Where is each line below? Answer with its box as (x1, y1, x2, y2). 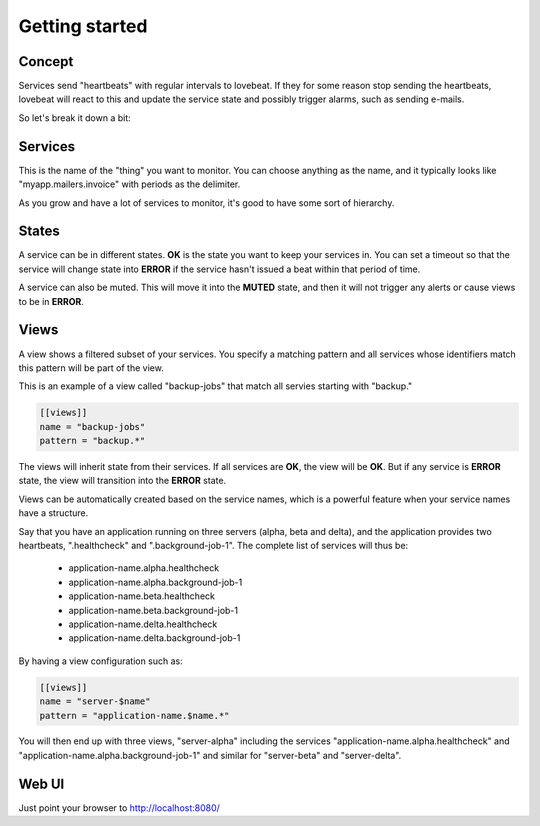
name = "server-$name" (39, 696, 151, 707)
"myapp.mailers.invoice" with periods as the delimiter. (18, 178, 241, 190)
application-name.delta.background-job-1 (68, 632, 241, 644)
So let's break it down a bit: (18, 111, 132, 124)
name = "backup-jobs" (39, 421, 146, 432)
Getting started (18, 15, 148, 37)
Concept (18, 53, 74, 70)
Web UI (18, 775, 65, 792)
